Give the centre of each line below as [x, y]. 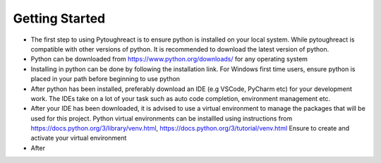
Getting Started [59, 18]
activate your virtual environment [79, 138]
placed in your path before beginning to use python [105, 79]
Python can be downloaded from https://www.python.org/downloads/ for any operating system [169, 59]
